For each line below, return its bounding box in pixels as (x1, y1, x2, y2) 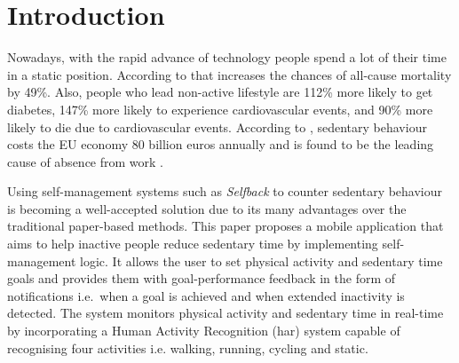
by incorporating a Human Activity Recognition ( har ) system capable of (7, 321, 400, 340)
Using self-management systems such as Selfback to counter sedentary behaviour (7, 182, 443, 201)
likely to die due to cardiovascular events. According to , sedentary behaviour (7, 117, 427, 136)
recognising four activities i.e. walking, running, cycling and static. (7, 338, 368, 357)
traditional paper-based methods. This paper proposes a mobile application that (7, 217, 444, 235)
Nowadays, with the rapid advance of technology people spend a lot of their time (7, 48, 447, 67)
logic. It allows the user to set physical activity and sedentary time (80, 251, 443, 270)
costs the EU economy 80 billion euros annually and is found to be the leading (7, 135, 434, 154)
